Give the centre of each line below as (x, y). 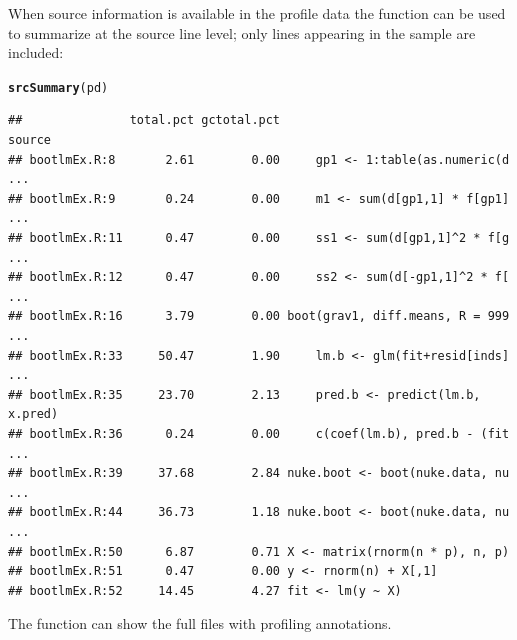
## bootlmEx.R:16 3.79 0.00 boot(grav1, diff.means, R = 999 (259, 316)
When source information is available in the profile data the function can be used (257, 13)
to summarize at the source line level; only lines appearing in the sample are (242, 32)
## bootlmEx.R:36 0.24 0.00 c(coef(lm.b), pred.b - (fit (259, 433)
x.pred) (33, 414)
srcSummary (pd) (58, 87)
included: (36, 52)
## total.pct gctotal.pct (144, 120)
